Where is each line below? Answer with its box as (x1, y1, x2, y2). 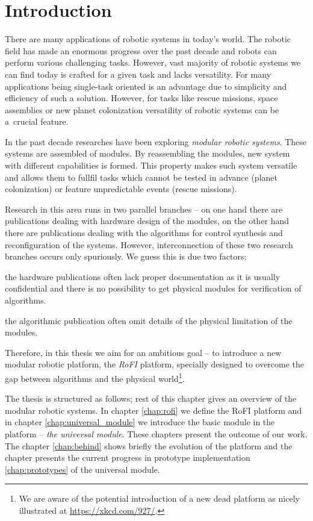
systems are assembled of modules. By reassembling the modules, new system (5, 147, 290, 160)
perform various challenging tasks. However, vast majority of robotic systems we (5, 56, 301, 69)
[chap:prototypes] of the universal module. (5, 463, 160, 475)
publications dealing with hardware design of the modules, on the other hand (5, 214, 290, 227)
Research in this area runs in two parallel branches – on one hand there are (5, 202, 283, 215)
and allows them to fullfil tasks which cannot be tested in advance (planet (5, 170, 277, 183)
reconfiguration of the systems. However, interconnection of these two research (5, 238, 293, 251)
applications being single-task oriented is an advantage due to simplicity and (5, 80, 287, 92)
